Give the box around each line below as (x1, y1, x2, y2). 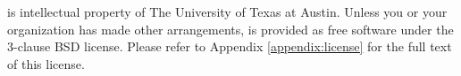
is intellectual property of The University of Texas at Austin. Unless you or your (7, 3, 448, 20)
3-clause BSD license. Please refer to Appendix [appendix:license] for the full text (7, 37, 452, 56)
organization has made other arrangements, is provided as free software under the (7, 19, 454, 38)
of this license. (7, 54, 85, 72)
